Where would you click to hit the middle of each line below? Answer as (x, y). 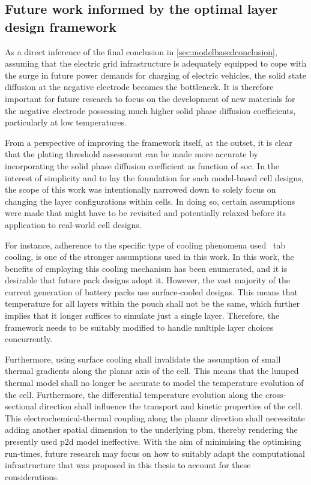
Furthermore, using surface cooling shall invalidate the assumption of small (143, 359)
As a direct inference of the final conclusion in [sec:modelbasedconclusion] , (141, 51)
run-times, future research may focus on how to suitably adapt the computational (155, 453)
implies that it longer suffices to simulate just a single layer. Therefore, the (142, 315)
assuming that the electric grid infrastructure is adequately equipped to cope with (156, 63)
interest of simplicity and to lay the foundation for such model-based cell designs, (154, 177)
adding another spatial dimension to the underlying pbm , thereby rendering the (151, 429)
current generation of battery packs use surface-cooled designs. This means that (151, 291)
